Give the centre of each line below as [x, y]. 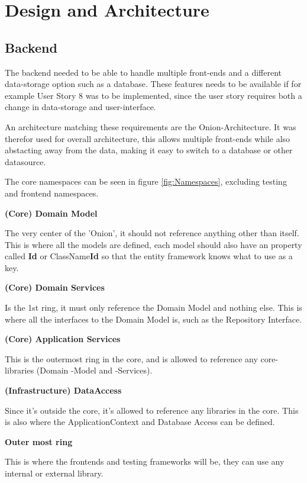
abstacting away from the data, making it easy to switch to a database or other [149, 150]
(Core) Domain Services [55, 287]
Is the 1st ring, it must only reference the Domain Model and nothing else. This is [153, 307]
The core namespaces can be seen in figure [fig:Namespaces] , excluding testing [146, 181]
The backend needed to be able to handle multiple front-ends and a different [143, 72]
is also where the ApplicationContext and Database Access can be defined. [140, 422]
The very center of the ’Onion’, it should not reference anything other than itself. [152, 233]
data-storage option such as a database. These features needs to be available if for [153, 84]
